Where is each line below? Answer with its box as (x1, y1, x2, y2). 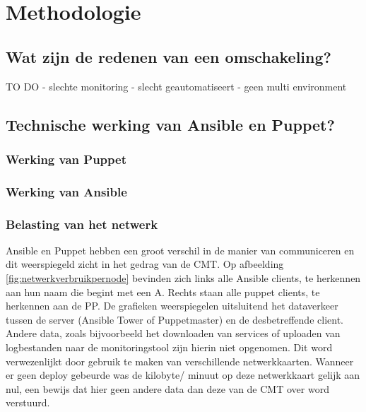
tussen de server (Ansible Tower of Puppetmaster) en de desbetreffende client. (6, 312, 343, 326)
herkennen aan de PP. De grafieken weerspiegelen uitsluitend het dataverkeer (6, 298, 338, 313)
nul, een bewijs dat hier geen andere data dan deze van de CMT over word (6, 381, 329, 396)
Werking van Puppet (6, 150, 126, 167)
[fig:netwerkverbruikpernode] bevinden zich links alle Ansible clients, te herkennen (6, 271, 361, 286)
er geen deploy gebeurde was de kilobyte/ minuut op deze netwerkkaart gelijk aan (6, 367, 360, 382)
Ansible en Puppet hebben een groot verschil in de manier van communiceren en (6, 242, 355, 257)
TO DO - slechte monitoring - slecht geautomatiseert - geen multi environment (6, 78, 347, 93)
